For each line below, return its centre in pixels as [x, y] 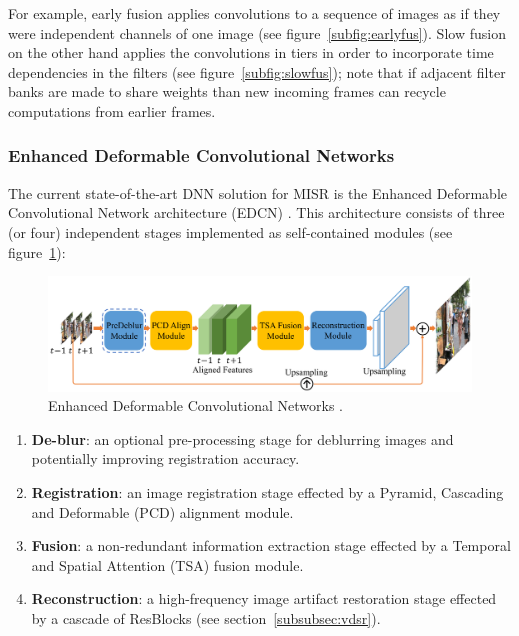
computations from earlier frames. [112, 110]
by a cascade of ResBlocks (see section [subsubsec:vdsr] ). [206, 618]
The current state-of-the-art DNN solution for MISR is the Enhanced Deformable [257, 192]
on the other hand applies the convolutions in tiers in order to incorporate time [251, 52]
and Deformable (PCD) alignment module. [162, 511]
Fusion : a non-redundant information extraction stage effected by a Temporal [271, 545]
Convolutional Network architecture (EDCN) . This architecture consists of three [256, 212]
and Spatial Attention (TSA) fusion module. [167, 564]
